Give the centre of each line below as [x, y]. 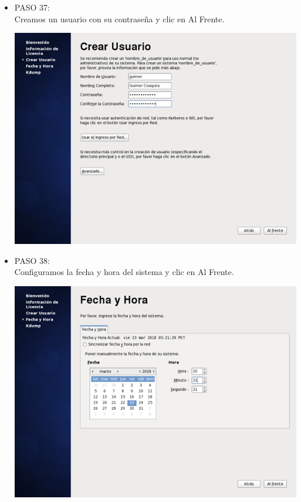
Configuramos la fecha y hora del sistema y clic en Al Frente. [124, 272]
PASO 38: [32, 260]
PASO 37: [32, 7]
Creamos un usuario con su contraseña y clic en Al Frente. [119, 18]
